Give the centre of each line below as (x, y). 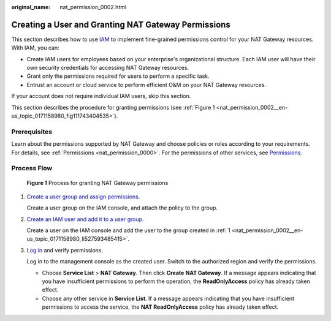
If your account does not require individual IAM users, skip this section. (101, 96)
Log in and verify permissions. (65, 250)
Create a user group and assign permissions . (83, 197)
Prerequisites (32, 132)
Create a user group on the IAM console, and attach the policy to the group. (122, 208)
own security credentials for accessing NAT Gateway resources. (108, 68)
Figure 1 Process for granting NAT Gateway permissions (97, 183)
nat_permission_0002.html (93, 7)
